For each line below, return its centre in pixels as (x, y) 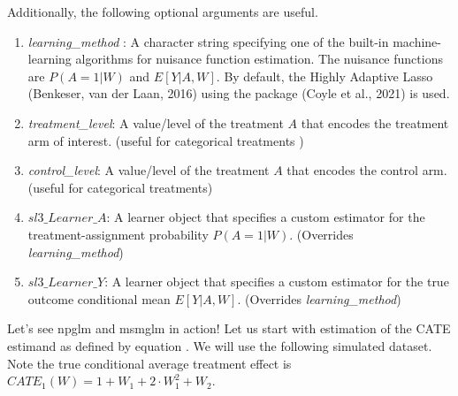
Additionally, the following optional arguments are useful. (163, 11)
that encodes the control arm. (367, 170)
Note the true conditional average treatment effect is (149, 363)
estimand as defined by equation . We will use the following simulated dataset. (220, 345)
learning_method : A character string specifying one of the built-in (208, 41)
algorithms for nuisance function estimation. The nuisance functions (259, 59)
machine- (417, 41)
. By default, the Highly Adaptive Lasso (324, 76)
